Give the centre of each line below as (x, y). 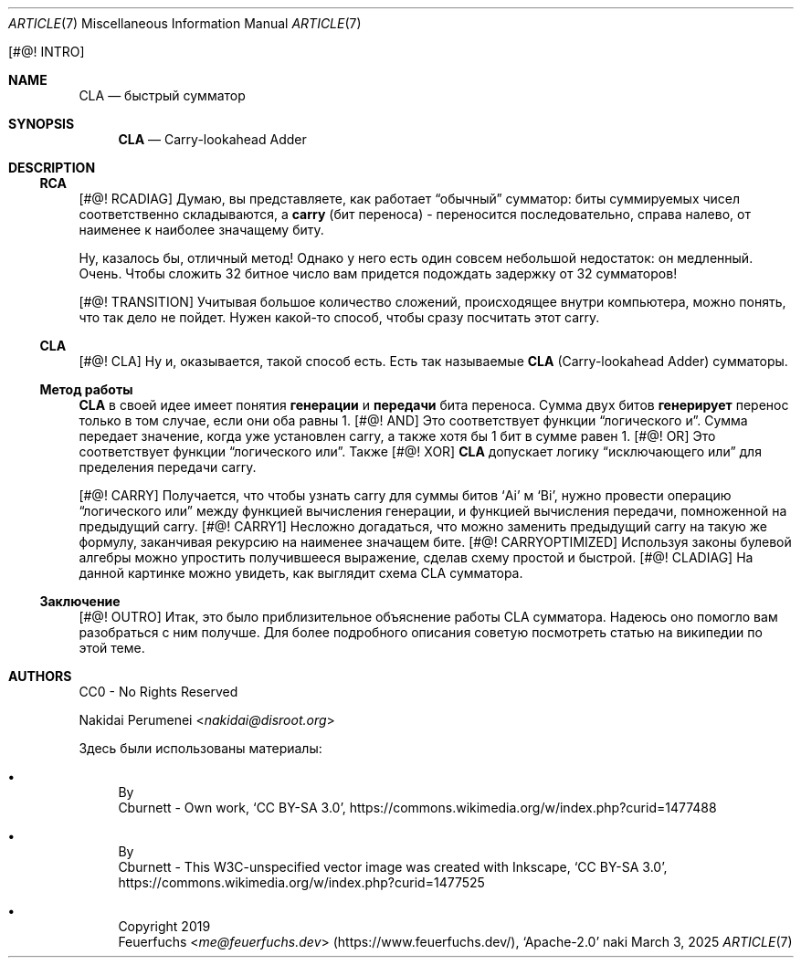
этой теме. (112, 648)
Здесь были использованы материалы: (200, 748)
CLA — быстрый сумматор (162, 95)
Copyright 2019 (164, 926)
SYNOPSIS (42, 124)
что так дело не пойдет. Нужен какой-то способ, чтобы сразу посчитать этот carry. (339, 317)
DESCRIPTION (52, 168)
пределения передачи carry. (168, 467)
